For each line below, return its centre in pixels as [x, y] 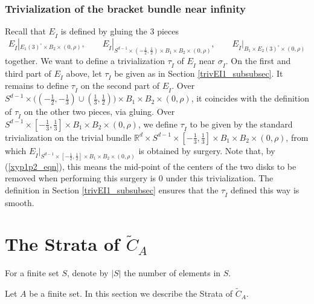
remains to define [37, 86]
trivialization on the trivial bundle [68, 137]
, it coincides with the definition [250, 98]
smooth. [20, 202]
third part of [28, 73]
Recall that [25, 31]
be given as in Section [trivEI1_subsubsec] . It [199, 73]
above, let [84, 73]
